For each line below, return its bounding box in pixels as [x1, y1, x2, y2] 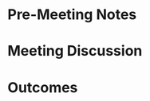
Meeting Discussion [7, 42, 143, 60]
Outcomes [7, 78, 78, 96]
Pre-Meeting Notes [7, 6, 137, 24]
